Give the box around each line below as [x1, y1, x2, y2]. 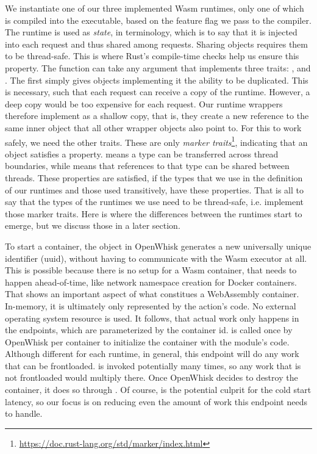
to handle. [5, 407, 43, 420]
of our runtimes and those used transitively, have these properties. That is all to [5, 183, 304, 196]
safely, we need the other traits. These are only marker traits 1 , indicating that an [5, 134, 308, 148]
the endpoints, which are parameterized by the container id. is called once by [5, 323, 293, 336]
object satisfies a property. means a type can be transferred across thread [5, 147, 279, 160]
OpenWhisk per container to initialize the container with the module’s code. [5, 335, 290, 348]
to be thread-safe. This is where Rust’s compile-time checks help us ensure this [5, 49, 299, 62]
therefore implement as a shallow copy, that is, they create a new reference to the [5, 109, 309, 122]
